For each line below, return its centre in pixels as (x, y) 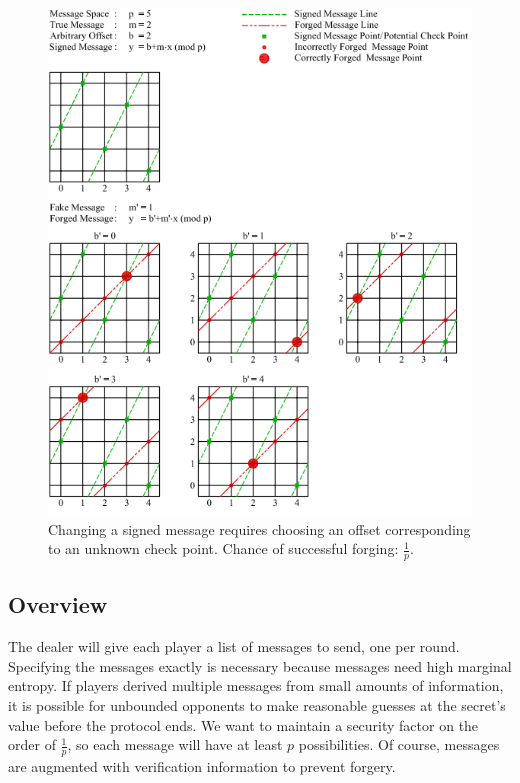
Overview (58, 604)
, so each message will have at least (175, 744)
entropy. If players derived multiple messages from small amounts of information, (256, 685)
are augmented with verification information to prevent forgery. (202, 765)
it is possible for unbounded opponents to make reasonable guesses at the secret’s (257, 704)
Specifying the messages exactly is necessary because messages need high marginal (260, 665)
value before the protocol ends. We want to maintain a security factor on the (243, 724)
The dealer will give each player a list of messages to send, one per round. (234, 646)
